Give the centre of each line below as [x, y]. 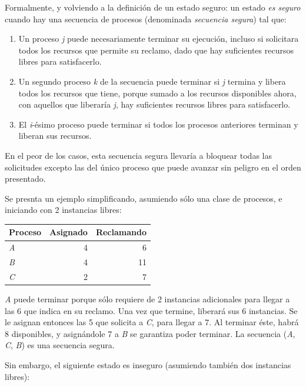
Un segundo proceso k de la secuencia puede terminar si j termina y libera [152, 81]
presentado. [25, 179]
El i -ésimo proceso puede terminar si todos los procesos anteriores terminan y [158, 124]
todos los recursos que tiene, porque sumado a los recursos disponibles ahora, [157, 93]
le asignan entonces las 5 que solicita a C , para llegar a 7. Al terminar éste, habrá [152, 322]
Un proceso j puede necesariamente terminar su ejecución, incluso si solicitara [159, 39]
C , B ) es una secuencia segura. [60, 345]
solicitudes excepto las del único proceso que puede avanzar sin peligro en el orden [153, 167]
